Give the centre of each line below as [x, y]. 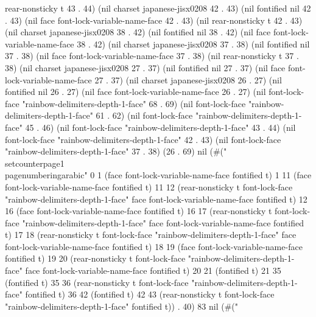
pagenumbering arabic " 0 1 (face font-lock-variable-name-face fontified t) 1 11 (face [158, 175]
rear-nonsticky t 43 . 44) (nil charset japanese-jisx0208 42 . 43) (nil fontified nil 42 [158, 8]
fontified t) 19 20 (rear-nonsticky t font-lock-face [95, 258]
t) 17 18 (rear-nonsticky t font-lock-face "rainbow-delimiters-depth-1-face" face [151, 235]
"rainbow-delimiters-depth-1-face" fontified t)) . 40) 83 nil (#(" [121, 306]
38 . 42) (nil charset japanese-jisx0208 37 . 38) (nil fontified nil [193, 44]
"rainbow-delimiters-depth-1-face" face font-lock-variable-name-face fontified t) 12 [156, 199]
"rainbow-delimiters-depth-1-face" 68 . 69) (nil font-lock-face [134, 103]
